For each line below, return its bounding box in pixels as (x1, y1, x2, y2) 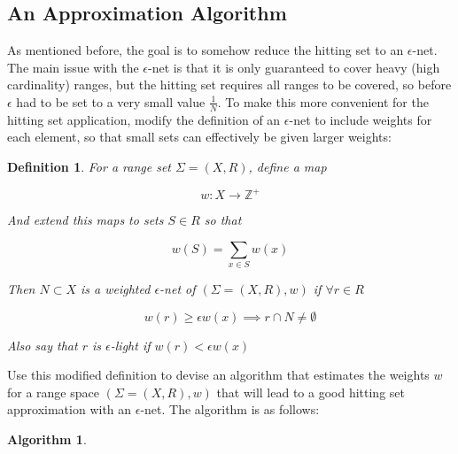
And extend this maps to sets (7, 211, 164, 229)
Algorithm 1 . (7, 429, 87, 448)
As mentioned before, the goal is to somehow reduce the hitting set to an (7, 41, 404, 59)
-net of (159, 280, 196, 298)
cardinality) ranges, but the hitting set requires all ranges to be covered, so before (7, 75, 452, 94)
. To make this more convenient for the (217, 92, 429, 111)
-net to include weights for (289, 110, 432, 128)
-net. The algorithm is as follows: (140, 400, 320, 419)
